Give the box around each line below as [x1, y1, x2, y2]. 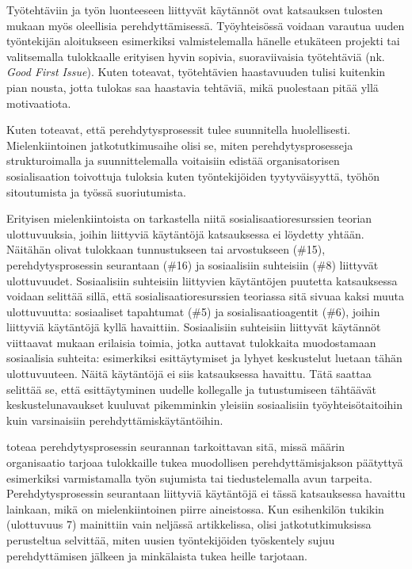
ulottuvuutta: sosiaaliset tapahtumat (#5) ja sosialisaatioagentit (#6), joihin [6, 303, 380, 319]
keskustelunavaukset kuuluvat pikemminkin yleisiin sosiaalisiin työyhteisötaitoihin [6, 396, 402, 413]
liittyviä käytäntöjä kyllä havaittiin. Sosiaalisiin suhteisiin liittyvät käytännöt [6, 319, 381, 335]
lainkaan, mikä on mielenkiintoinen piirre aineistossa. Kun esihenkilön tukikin [6, 500, 384, 517]
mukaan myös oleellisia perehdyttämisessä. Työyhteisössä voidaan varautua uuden [6, 17, 405, 33]
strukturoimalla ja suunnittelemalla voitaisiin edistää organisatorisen [6, 152, 340, 169]
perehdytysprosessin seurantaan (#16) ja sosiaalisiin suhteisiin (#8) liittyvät [6, 256, 379, 273]
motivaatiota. [6, 94, 71, 111]
